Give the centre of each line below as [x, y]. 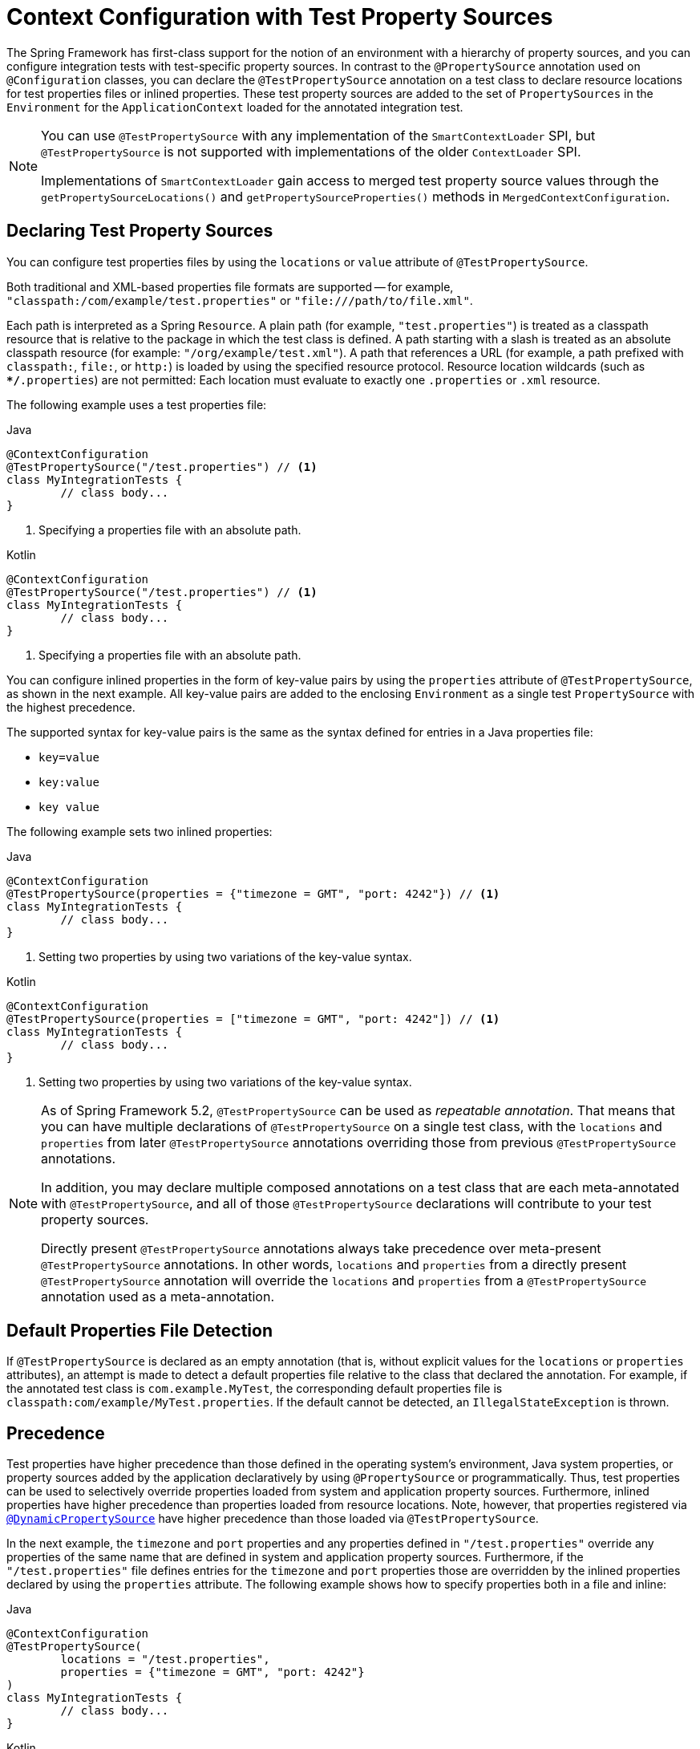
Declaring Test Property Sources [140, 231]
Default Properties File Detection [140, 1331]
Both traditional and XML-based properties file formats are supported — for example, [230, 286]
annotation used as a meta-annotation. [158, 1296]
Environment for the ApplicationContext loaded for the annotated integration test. [235, 107]
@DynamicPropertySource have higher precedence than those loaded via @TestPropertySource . [273, 1519]
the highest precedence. [71, 707]
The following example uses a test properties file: [137, 404]
